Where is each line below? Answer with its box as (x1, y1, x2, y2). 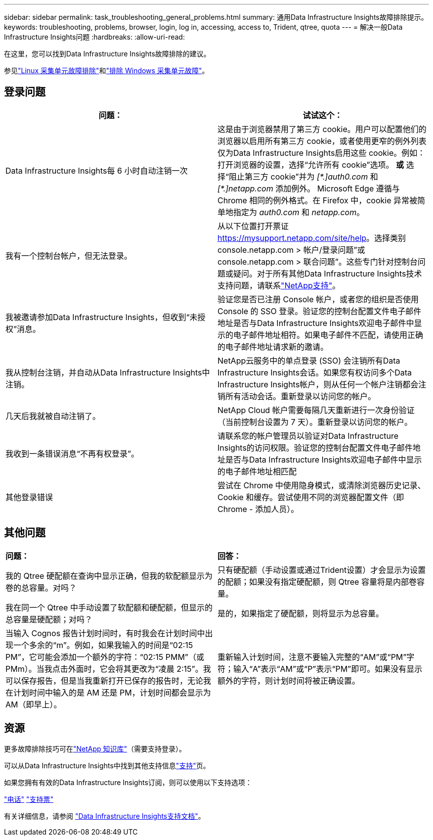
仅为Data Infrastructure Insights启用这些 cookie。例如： (217, 147, 426, 158)
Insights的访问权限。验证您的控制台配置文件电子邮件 (217, 442, 413, 453)
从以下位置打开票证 (217, 221, 289, 231)
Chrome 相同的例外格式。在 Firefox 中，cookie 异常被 (217, 195, 417, 205)
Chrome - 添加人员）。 (217, 504, 299, 514)
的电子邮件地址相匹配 (217, 466, 297, 476)
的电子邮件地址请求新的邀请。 (217, 341, 329, 352)
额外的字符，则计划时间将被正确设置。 (217, 675, 360, 686)
